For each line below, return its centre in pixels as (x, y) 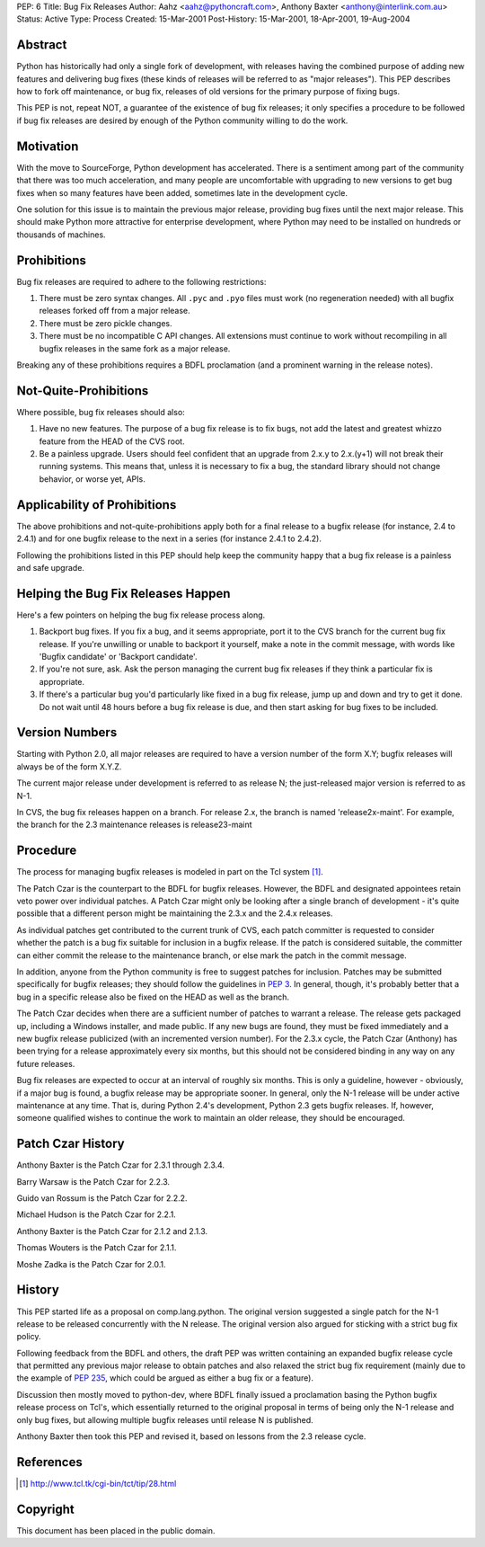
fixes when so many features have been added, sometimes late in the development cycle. (182, 192)
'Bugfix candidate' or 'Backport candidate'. (118, 656)
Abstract (42, 45)
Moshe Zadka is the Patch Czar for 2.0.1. (91, 1264)
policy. (29, 1337)
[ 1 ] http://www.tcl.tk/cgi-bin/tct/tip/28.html (98, 1483)
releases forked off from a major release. (115, 311)
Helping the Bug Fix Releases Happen (123, 593)
